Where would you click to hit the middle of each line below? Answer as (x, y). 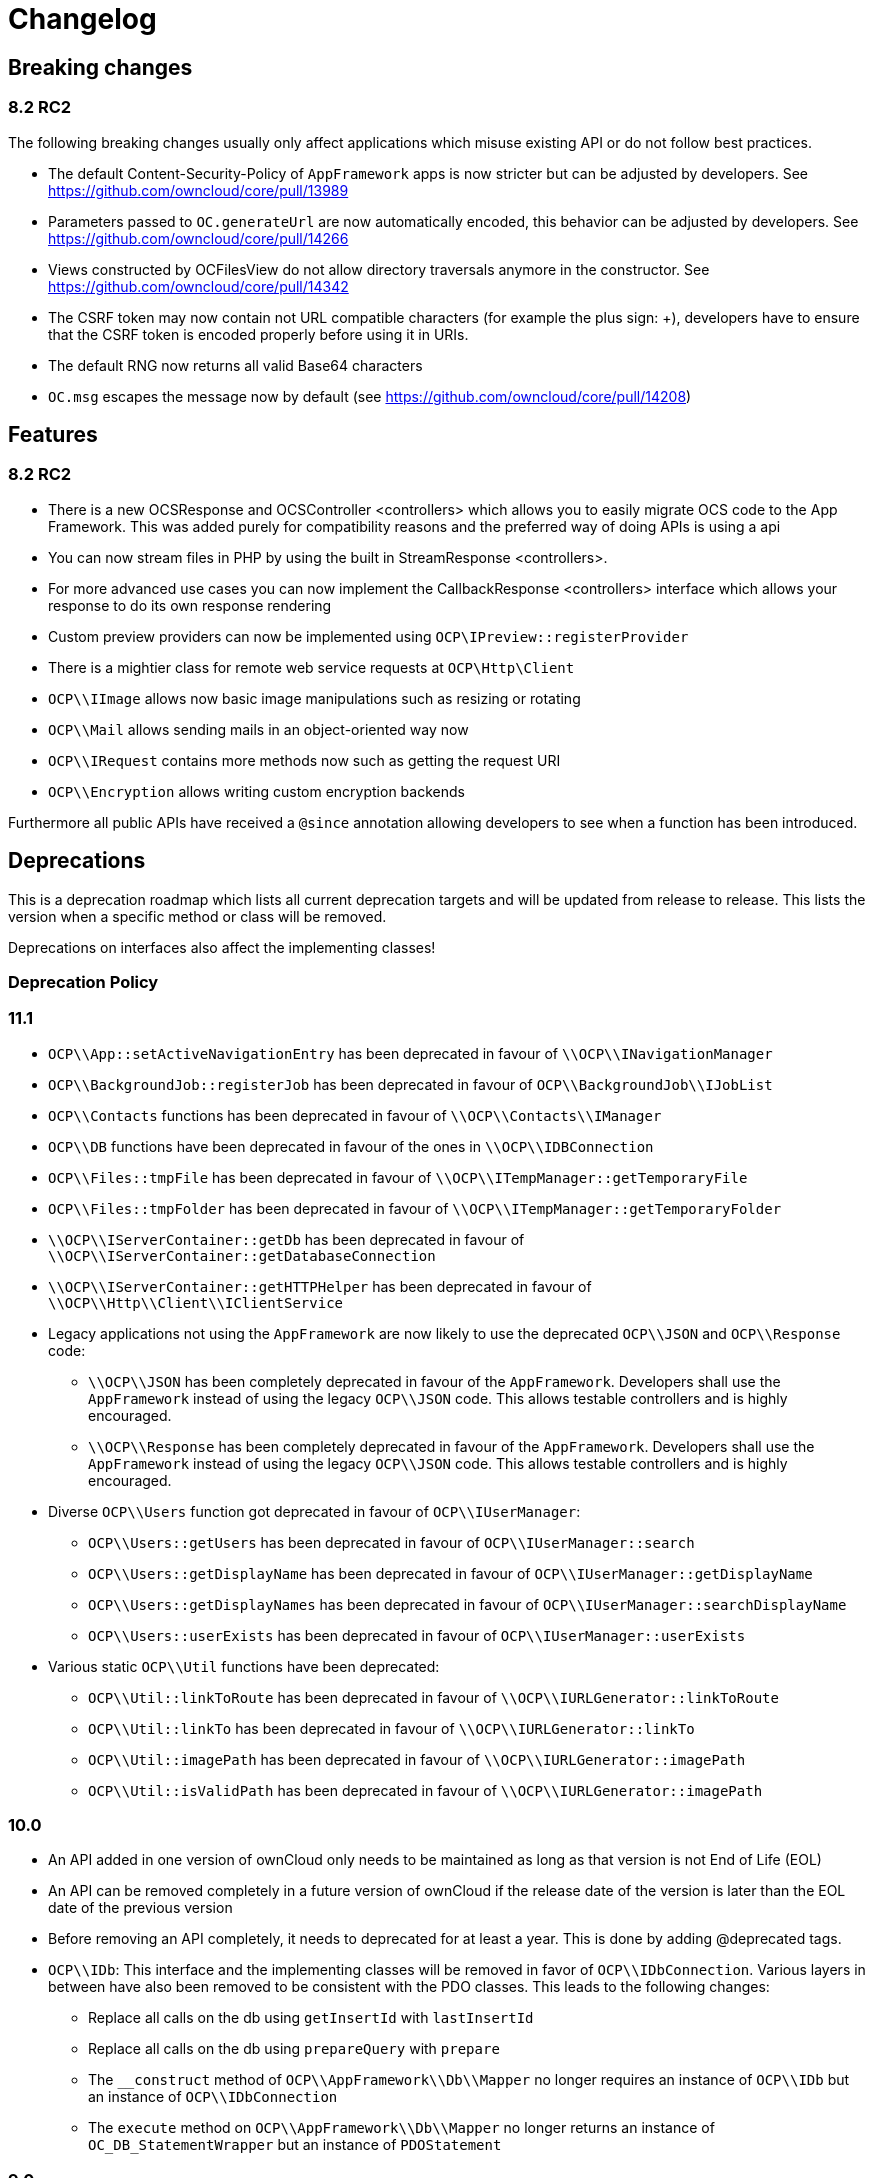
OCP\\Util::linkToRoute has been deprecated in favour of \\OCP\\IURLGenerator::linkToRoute (433, 1697)
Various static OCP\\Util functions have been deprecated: (244, 1666)
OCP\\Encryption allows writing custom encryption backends (256, 791)
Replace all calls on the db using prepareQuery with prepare (294, 2049)
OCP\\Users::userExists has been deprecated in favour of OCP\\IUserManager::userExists (417, 1635)
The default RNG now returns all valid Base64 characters (235, 365)
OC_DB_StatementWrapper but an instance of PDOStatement (295, 2145)
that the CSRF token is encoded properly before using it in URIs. (258, 334)
